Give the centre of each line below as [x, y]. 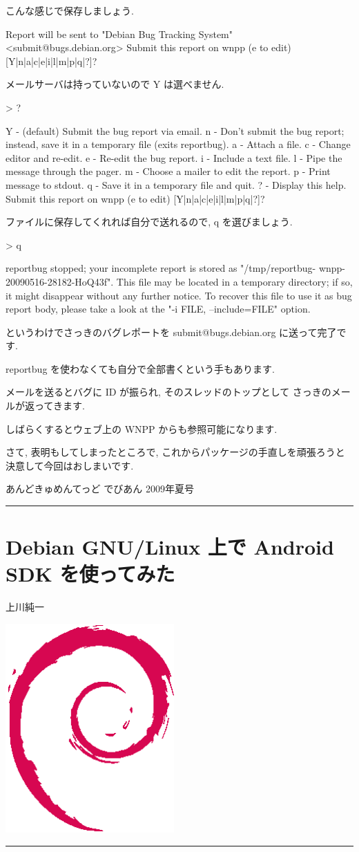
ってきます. [59, 406]
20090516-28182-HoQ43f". [60, 281]
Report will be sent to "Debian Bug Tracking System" [119, 34]
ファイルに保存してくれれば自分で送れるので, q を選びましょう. [149, 222]
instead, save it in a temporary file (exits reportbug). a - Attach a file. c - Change [178, 144]
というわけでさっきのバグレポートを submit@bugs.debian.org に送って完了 [171, 332]
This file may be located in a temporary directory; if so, [234, 281]
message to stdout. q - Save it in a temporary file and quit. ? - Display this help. [176, 184]
